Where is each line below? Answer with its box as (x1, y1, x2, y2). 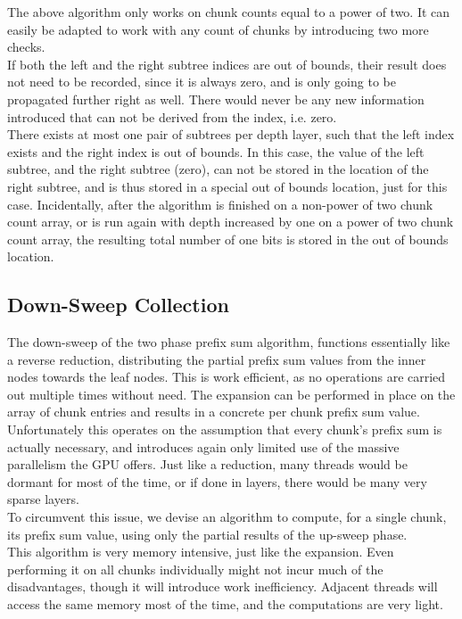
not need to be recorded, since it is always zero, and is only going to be (7, 72, 396, 91)
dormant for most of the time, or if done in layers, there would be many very (7, 472, 427, 491)
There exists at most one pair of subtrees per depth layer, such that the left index (7, 125, 455, 144)
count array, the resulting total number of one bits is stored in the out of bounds (7, 229, 449, 248)
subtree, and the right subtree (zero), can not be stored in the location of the (7, 160, 429, 178)
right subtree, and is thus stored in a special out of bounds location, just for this (7, 177, 448, 195)
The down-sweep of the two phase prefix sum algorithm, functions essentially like (7, 333, 450, 351)
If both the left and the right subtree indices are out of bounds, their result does (7, 54, 447, 73)
